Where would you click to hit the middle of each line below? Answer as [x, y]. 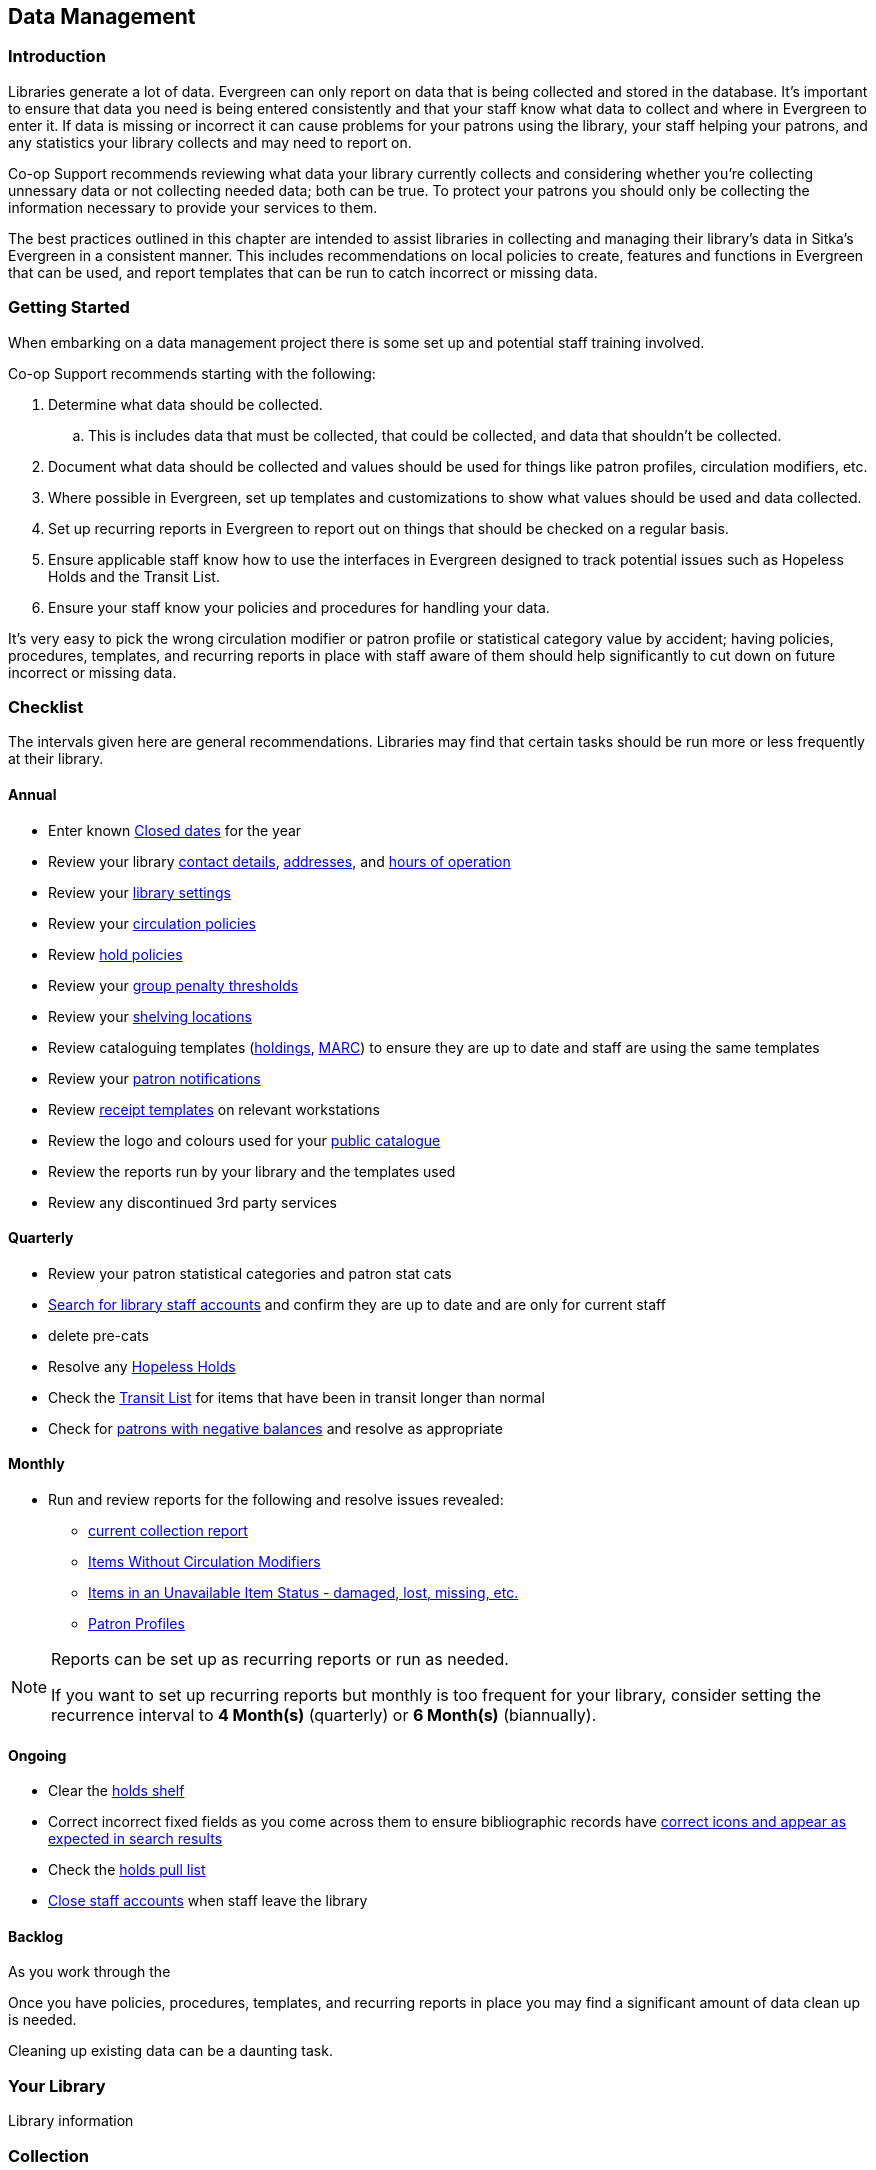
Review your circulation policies [152, 923]
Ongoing [37, 1755]
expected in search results [135, 1839]
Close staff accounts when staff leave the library [208, 1901]
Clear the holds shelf [116, 1791]
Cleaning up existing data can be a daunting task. [170, 2051]
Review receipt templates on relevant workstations [214, 1109]
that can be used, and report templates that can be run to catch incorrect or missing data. [303, 272]
